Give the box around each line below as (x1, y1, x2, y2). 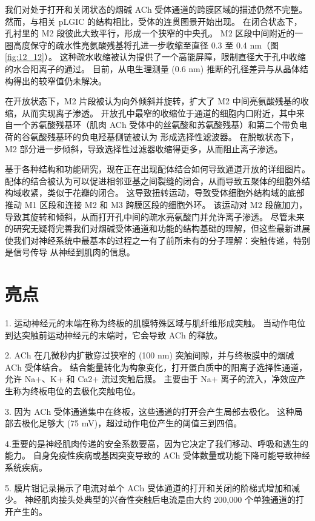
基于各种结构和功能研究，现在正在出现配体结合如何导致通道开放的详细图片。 (5, 163, 310, 175)
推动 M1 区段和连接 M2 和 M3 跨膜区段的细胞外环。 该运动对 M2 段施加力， (5, 198, 308, 210)
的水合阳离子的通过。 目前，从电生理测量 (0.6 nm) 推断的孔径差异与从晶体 (5, 62, 300, 75)
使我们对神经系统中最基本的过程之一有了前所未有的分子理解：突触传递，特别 (5, 234, 310, 246)
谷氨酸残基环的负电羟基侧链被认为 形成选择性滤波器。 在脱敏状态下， (21, 130, 299, 143)
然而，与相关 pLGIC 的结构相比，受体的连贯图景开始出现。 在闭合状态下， (5, 15, 302, 27)
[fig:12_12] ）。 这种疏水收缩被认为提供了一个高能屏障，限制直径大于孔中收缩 (5, 50, 306, 63)
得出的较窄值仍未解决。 (13, 74, 107, 87)
